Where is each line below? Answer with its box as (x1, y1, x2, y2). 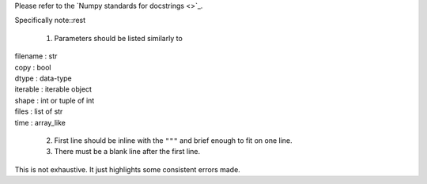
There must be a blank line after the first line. (54, 147, 201, 156)
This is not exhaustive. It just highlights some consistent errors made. (14, 164, 240, 174)
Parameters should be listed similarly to (54, 33, 183, 43)
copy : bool (14, 62, 51, 72)
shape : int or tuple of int (14, 96, 95, 105)
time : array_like (14, 118, 66, 127)
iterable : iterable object (14, 84, 93, 94)
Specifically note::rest (14, 16, 86, 25)
